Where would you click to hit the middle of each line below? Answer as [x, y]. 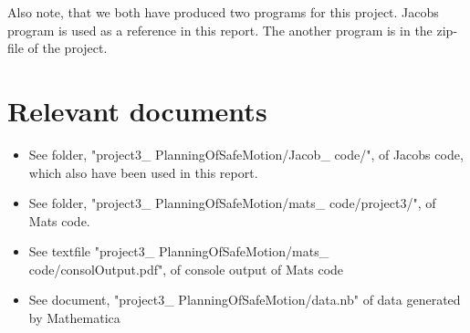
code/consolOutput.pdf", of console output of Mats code [186, 269]
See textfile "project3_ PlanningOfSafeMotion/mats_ [179, 251]
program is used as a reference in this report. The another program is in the [220, 30]
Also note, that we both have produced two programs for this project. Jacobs [223, 12]
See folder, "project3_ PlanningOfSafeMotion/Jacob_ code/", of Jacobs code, [246, 154]
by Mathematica [74, 318]
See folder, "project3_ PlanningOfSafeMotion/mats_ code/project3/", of [232, 203]
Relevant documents [137, 110]
